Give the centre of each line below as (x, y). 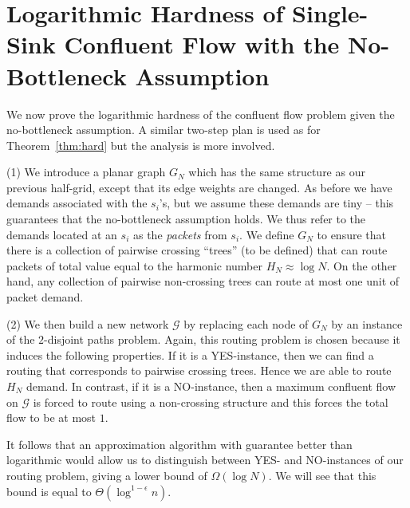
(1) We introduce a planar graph (86, 172)
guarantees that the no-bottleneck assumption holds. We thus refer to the (186, 219)
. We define (267, 234)
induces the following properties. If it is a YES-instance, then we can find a (190, 354)
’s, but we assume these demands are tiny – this (276, 203)
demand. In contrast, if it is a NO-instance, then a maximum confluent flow (211, 386)
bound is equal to (49, 491)
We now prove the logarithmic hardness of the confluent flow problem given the (201, 114)
